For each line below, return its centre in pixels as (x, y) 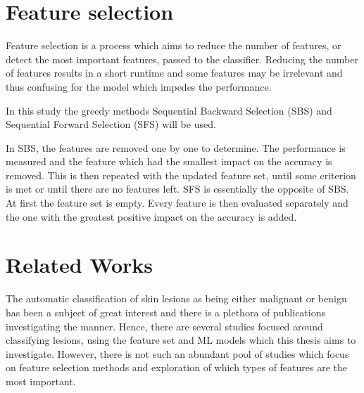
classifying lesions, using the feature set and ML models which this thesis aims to (181, 340)
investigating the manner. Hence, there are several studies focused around (164, 326)
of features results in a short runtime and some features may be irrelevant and (174, 73)
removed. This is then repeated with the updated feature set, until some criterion (181, 175)
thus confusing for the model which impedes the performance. (139, 86)
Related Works (80, 265)
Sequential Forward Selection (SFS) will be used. (111, 124)
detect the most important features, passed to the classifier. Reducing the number (182, 59)
